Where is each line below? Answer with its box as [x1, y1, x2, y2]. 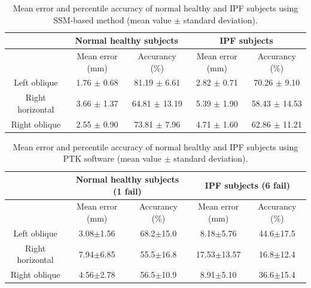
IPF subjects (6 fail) [205, 178, 290, 191]
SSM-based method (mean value [53, 13, 172, 26]
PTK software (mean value [63, 152, 161, 165]
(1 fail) [113, 184, 142, 197]
